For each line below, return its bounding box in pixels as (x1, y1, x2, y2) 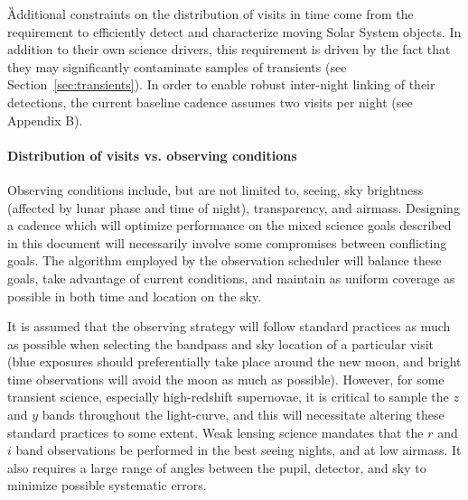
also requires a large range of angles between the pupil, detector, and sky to (7, 458, 426, 477)
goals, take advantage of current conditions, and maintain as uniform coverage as (7, 268, 455, 287)
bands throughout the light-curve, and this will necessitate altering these (42, 405, 445, 424)
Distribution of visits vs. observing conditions (7, 145, 297, 164)
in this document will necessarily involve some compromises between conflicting (7, 233, 447, 252)
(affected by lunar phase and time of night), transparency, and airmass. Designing (7, 198, 460, 217)
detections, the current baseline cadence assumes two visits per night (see (7, 92, 413, 111)
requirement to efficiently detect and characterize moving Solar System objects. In (7, 22, 462, 41)
